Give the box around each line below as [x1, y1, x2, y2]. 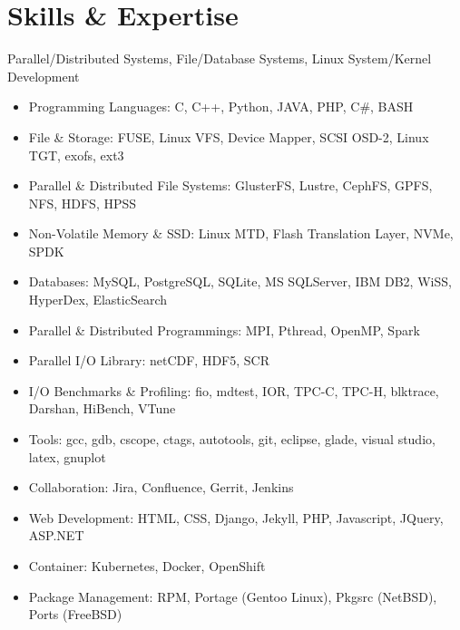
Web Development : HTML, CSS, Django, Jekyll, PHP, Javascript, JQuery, [28, 508, 444, 527]
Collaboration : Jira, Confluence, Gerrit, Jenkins [28, 478, 294, 497]
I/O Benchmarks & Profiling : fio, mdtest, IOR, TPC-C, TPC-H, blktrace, [28, 381, 439, 400]
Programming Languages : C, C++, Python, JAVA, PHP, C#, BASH [28, 97, 414, 116]
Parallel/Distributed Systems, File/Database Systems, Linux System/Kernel [7, 49, 432, 68]
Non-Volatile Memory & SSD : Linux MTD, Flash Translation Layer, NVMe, [28, 224, 454, 243]
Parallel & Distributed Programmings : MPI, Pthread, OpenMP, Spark [28, 320, 420, 339]
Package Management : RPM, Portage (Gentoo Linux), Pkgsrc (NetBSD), [28, 586, 437, 606]
